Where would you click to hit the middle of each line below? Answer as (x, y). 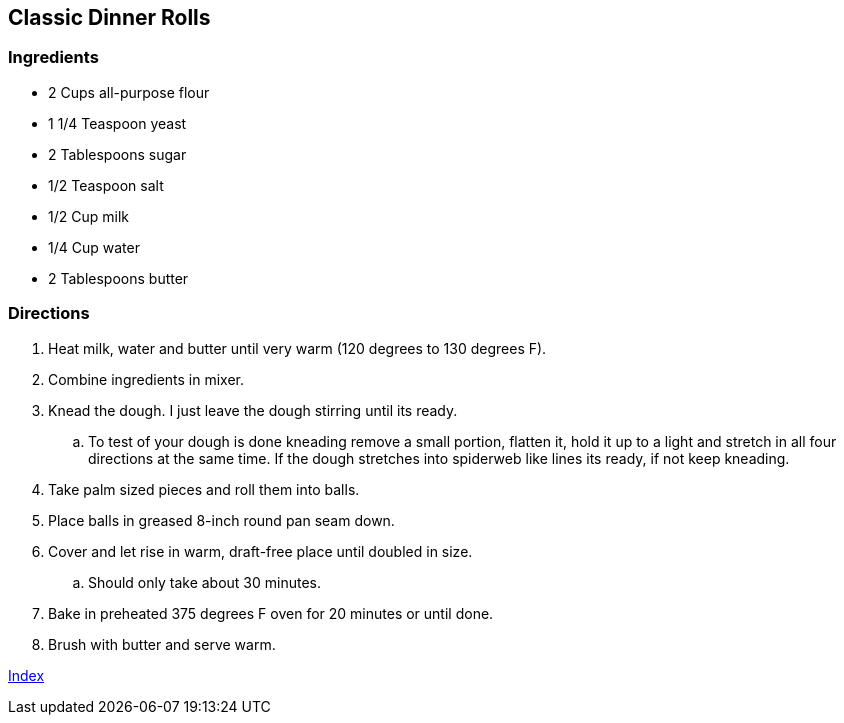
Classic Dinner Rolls (109, 17)
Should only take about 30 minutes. (205, 582)
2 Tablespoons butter (118, 278)
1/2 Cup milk (88, 216)
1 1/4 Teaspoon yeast (117, 123)
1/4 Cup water (94, 247)
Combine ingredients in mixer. (146, 379)
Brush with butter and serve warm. (162, 644)
